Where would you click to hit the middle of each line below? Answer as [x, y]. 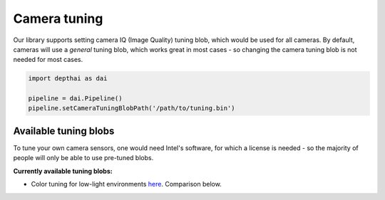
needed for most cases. [48, 60]
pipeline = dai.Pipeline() [75, 99]
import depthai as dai [68, 79]
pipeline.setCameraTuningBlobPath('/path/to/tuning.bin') [132, 108]
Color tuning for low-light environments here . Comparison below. [127, 184]
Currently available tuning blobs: [63, 171]
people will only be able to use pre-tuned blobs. [83, 158]
